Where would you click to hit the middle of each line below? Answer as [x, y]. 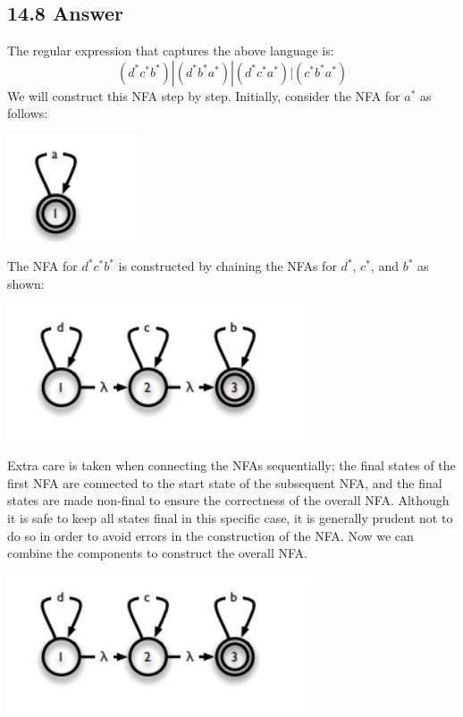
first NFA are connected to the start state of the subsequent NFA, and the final [225, 482]
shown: [26, 283]
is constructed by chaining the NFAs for [227, 266]
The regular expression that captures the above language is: [171, 51]
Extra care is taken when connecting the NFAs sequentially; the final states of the [231, 465]
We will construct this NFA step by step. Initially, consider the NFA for [204, 95]
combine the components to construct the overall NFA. [158, 553]
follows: [28, 113]
